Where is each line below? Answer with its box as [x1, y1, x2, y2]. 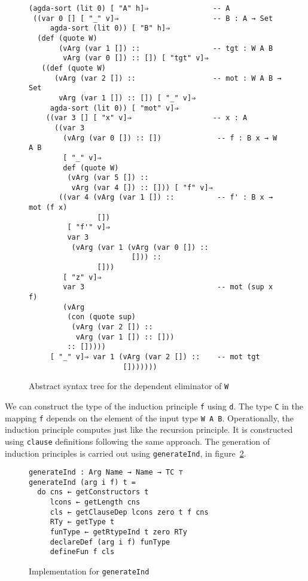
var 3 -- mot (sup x [63, 283, 273, 292]
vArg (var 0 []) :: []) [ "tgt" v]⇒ [63, 54, 209, 63]
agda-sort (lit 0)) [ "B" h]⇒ [50, 24, 170, 33]
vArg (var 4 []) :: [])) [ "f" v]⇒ [71, 183, 213, 192]
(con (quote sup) [67, 313, 136, 322]
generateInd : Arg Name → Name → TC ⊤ [29, 468, 183, 477]
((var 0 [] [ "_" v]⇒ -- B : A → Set [33, 14, 273, 23]
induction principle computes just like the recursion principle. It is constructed [5, 423, 293, 436]
